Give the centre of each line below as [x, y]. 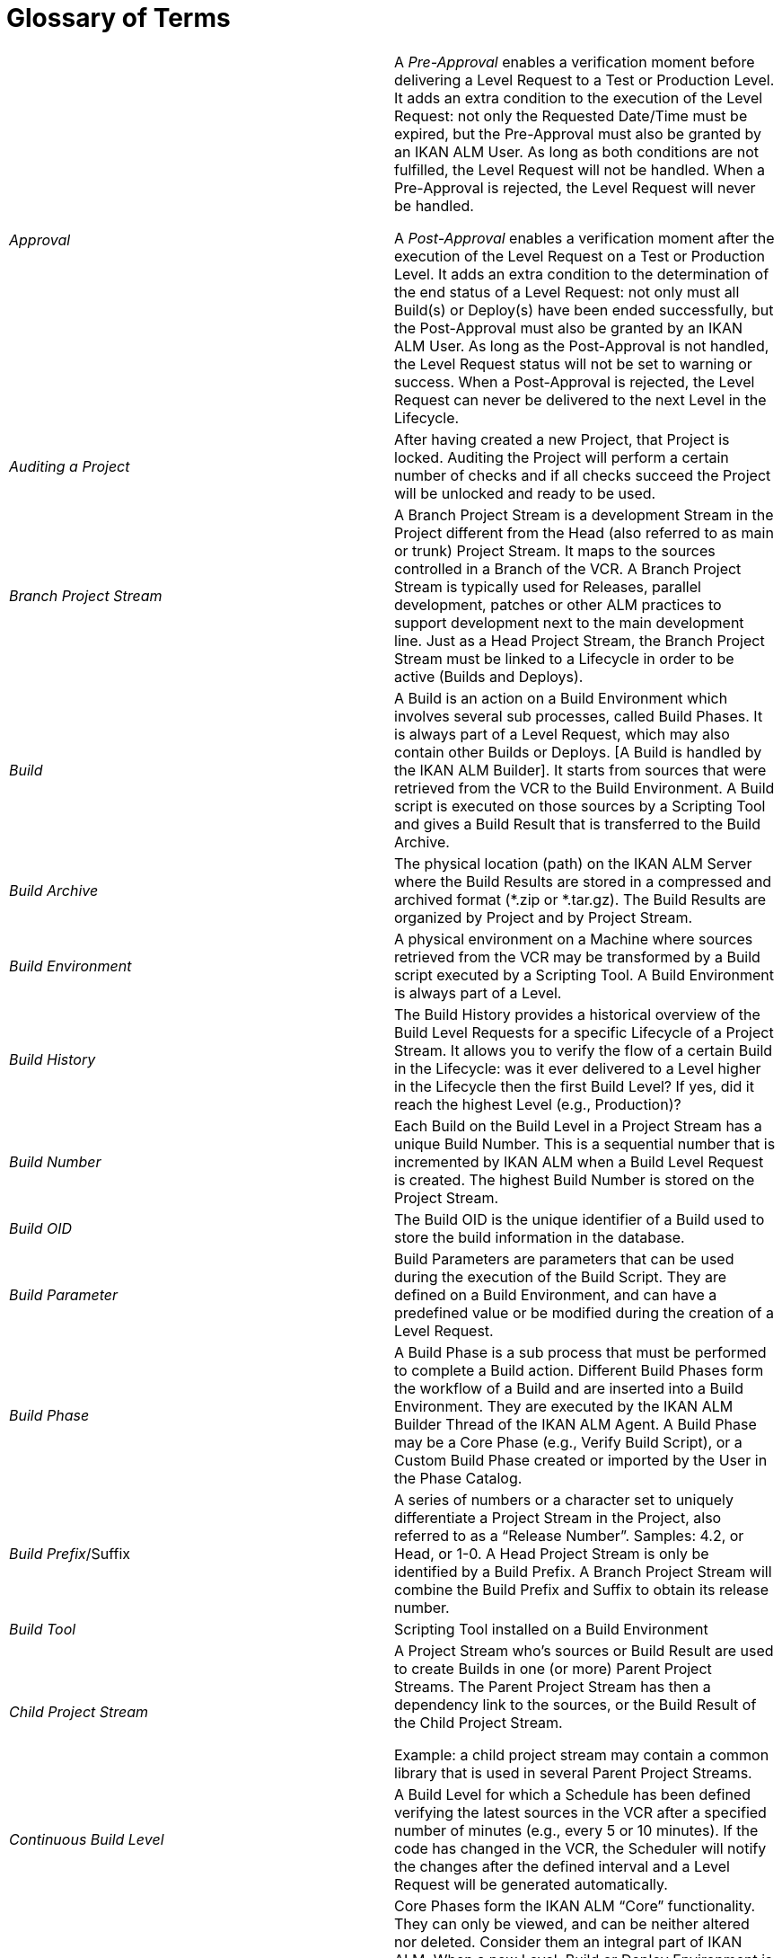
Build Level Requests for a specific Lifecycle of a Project [584, 1032]
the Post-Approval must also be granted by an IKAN [569, 328]
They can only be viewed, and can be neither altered [572, 1923]
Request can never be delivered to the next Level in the [580, 399]
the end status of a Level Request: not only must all [567, 292]
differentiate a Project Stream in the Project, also [558, 1517]
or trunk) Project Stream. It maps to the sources [555, 550]
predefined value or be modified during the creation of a [584, 1312]
